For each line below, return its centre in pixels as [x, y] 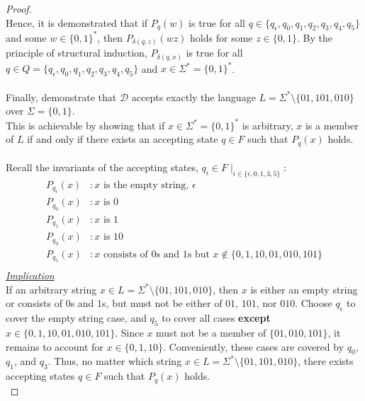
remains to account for [55, 346]
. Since [129, 332]
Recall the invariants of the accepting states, [102, 167]
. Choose [314, 303]
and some [26, 37]
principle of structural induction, [77, 53]
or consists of [34, 303]
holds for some [221, 37]
